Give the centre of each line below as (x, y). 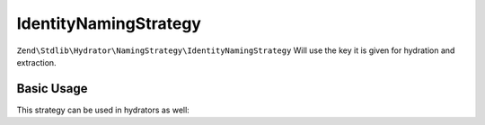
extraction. (37, 62)
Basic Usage (52, 89)
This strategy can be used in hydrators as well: (103, 110)
